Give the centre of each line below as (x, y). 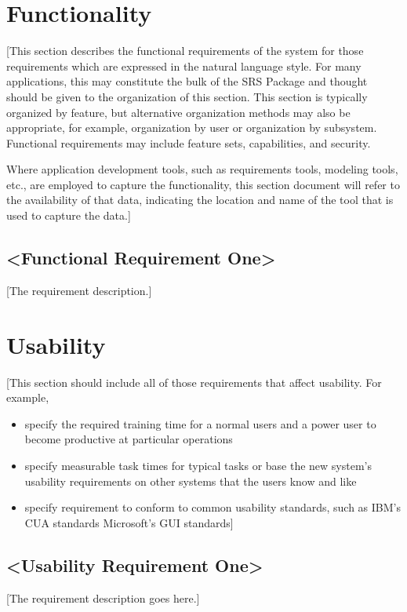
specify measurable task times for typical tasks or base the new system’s (198, 465)
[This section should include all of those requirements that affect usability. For (194, 382)
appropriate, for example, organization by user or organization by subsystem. (192, 127)
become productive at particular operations (129, 439)
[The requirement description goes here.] (103, 597)
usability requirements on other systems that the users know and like (191, 481)
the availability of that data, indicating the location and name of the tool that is (200, 200)
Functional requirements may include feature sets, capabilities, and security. (189, 142)
